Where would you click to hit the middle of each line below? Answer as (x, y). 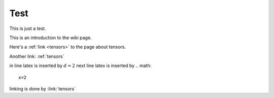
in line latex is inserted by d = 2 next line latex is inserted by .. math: (80, 66)
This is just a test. (28, 28)
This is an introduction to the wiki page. (50, 38)
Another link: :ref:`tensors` (37, 56)
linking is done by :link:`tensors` (43, 88)
